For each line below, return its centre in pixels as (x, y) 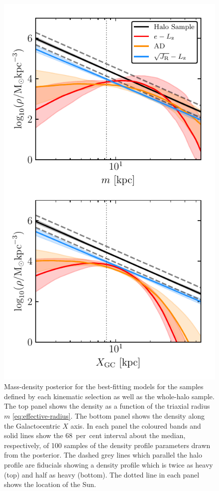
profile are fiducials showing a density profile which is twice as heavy (109, 465)
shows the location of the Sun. (50, 484)
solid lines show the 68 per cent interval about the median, (95, 435)
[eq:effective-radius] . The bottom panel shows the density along (109, 416)
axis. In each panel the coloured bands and (136, 425)
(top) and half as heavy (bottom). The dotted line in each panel (102, 474)
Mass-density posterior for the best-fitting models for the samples (104, 386)
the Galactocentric (32, 425)
